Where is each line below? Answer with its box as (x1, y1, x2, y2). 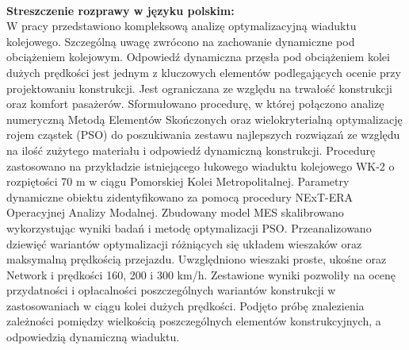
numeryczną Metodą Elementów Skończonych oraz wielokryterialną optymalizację (6, 110, 403, 127)
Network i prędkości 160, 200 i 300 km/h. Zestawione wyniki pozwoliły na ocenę (6, 266, 396, 283)
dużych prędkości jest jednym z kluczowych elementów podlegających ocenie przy (6, 63, 401, 80)
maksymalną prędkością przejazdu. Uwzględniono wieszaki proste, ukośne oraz (6, 251, 387, 267)
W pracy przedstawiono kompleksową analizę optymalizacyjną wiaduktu (6, 17, 357, 34)
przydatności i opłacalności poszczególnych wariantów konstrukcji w (6, 282, 336, 298)
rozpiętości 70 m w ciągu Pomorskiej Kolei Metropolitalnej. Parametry (6, 173, 350, 190)
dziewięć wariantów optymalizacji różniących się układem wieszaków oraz (6, 235, 362, 252)
